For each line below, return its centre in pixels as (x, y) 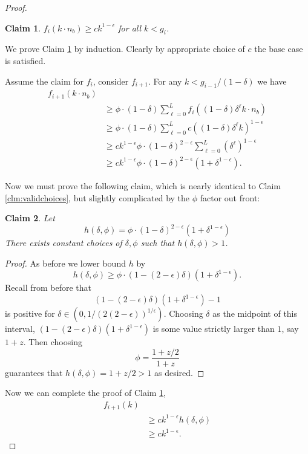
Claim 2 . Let (30, 218)
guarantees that (34, 372)
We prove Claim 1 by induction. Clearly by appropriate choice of (125, 49)
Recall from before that (48, 287)
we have (272, 81)
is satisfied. (25, 60)
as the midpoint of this (255, 313)
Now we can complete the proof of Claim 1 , (86, 393)
